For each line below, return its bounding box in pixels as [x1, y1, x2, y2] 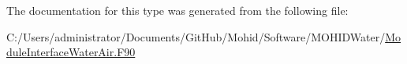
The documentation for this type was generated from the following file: [6, 2, 349, 18]
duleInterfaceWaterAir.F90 [6, 44, 136, 60]
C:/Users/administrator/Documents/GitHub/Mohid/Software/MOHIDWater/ [6, 28, 386, 44]
